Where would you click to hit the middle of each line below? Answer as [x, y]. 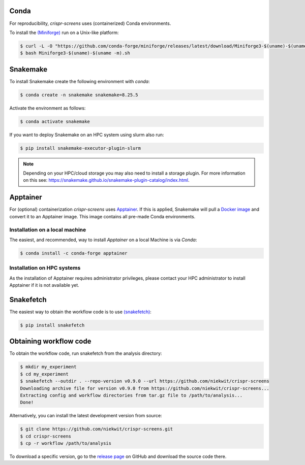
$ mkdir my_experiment [48, 367]
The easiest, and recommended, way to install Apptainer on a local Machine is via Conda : [103, 240]
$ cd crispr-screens [45, 436]
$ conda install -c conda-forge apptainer [74, 253]
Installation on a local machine [48, 229]
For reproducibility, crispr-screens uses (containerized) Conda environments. [90, 23]
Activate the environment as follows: [48, 108]
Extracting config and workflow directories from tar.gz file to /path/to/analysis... [131, 395]
